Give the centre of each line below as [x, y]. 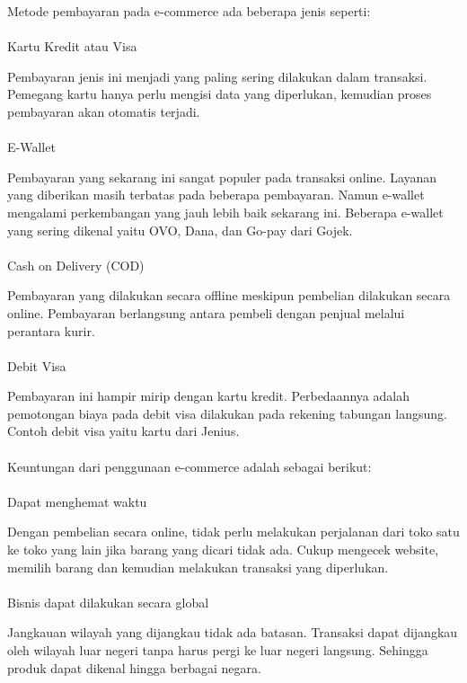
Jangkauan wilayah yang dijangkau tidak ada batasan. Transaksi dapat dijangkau [233, 632]
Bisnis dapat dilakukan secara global [108, 602]
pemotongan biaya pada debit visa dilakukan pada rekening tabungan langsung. [227, 413]
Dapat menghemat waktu [77, 501]
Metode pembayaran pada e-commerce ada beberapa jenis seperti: [189, 11]
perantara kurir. [51, 330]
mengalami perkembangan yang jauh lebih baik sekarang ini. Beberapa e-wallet [225, 212]
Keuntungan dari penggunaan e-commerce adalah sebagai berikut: [189, 466]
